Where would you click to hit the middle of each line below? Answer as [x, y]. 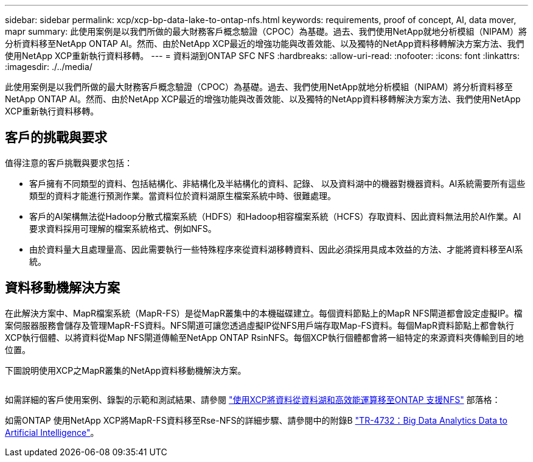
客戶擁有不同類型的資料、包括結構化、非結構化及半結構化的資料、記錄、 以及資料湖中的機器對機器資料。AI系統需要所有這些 [277, 183]
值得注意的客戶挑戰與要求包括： [69, 163]
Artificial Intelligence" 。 [52, 432]
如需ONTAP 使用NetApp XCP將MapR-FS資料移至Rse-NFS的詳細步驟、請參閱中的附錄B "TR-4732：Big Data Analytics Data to [256, 420]
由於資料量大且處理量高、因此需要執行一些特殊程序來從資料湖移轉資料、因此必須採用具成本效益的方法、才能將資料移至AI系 [276, 249]
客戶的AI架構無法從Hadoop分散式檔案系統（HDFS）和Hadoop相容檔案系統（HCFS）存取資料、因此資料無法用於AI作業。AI [275, 216]
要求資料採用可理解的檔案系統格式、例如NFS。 [123, 228]
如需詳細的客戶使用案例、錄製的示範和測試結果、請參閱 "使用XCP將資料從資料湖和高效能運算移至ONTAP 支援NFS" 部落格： [253, 399]
